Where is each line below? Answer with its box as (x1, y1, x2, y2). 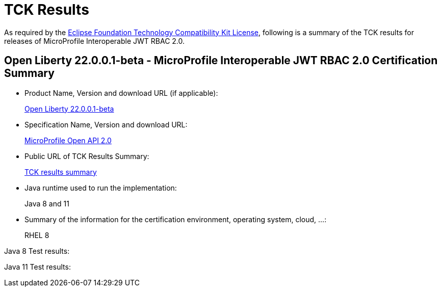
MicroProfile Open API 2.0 (24, 136, 112, 145)
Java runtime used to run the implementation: (24, 183, 177, 192)
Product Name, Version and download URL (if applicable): (24, 88, 218, 97)
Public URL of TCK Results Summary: (24, 151, 149, 161)
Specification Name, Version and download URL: (24, 120, 188, 129)
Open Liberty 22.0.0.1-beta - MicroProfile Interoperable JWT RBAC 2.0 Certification (4, 54, 438, 67)
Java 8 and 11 (24, 199, 69, 208)
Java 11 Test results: (4, 262, 71, 271)
